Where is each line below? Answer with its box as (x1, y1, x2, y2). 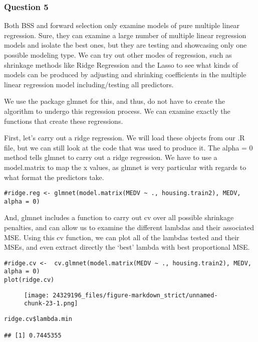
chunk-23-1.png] (24, 300, 78, 307)
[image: (24, 291, 50, 299)
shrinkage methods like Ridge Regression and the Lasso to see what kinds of (4, 59, 238, 70)
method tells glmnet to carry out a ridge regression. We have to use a (4, 152, 217, 162)
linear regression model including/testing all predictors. (4, 79, 174, 89)
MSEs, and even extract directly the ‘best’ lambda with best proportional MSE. (4, 242, 250, 252)
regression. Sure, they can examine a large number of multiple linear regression (4, 30, 246, 40)
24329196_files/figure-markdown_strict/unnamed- (53, 291, 218, 299)
